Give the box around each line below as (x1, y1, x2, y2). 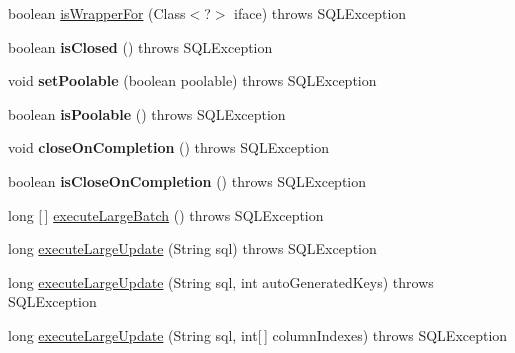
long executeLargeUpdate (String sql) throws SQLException (8, 238, 377, 259)
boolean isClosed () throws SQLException (8, 36, 273, 57)
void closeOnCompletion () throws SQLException (8, 137, 329, 158)
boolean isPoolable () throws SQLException (8, 103, 286, 124)
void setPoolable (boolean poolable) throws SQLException (8, 70, 377, 91)
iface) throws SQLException (234, 3, 407, 23)
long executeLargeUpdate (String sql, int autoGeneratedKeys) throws (8, 271, 434, 292)
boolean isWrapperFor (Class (8, 3, 186, 23)
